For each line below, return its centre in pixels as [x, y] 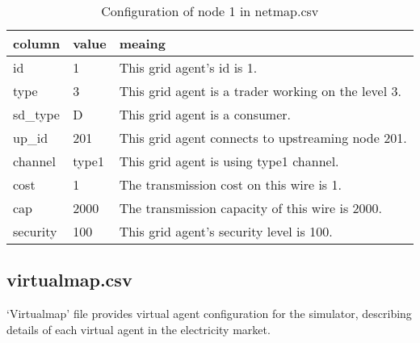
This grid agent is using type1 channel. [229, 161]
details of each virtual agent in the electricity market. [139, 329]
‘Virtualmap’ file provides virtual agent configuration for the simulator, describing [209, 314]
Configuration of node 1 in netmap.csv [210, 11]
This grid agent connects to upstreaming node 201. [263, 138]
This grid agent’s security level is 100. [226, 231]
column [37, 43]
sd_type [36, 114]
